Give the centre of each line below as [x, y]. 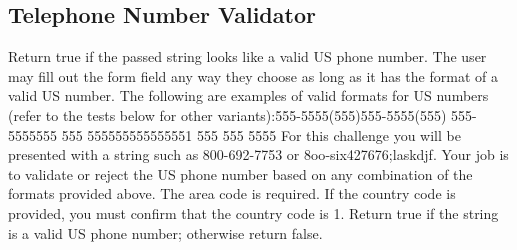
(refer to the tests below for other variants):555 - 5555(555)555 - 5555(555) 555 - [242, 114]
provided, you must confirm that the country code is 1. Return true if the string [253, 212]
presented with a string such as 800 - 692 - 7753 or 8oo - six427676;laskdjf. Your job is [258, 154]
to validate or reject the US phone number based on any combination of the [240, 173]
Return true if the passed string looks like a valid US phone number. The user [247, 56]
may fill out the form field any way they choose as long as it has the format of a [253, 75]
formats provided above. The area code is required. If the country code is [232, 193]
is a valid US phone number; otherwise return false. [165, 232]
